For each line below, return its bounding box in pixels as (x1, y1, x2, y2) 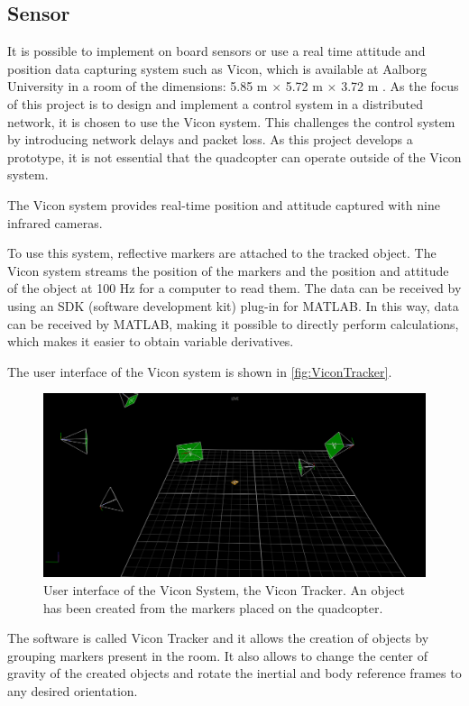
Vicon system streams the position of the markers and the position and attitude (7, 261, 449, 280)
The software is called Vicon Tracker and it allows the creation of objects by (7, 628, 429, 647)
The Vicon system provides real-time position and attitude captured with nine (7, 195, 440, 214)
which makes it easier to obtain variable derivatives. (7, 332, 294, 351)
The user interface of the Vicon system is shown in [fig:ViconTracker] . (7, 362, 392, 381)
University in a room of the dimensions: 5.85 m (7, 77, 268, 96)
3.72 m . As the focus (341, 77, 459, 96)
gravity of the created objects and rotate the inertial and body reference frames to (7, 664, 462, 683)
